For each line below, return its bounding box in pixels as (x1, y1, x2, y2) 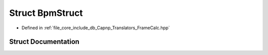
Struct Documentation (9, 38, 79, 46)
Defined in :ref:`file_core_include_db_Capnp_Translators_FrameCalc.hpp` (21, 25, 170, 31)
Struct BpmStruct (9, 7, 83, 18)
